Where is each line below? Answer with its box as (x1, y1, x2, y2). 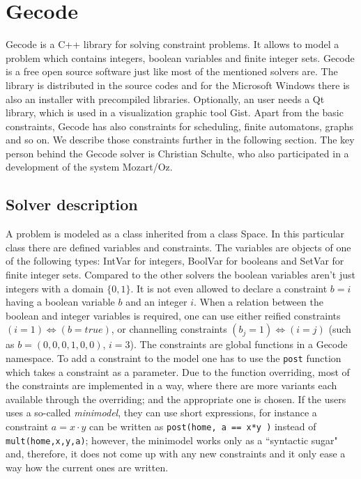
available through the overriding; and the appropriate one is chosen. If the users (6, 391, 346, 406)
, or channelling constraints (111, 322, 227, 336)
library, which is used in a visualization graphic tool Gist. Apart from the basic (6, 105, 344, 120)
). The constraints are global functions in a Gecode (130, 337, 348, 352)
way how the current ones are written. (6, 460, 169, 474)
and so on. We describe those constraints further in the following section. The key (6, 132, 355, 147)
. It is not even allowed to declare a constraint (130, 281, 328, 295)
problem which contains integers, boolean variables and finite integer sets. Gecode (6, 50, 355, 65)
